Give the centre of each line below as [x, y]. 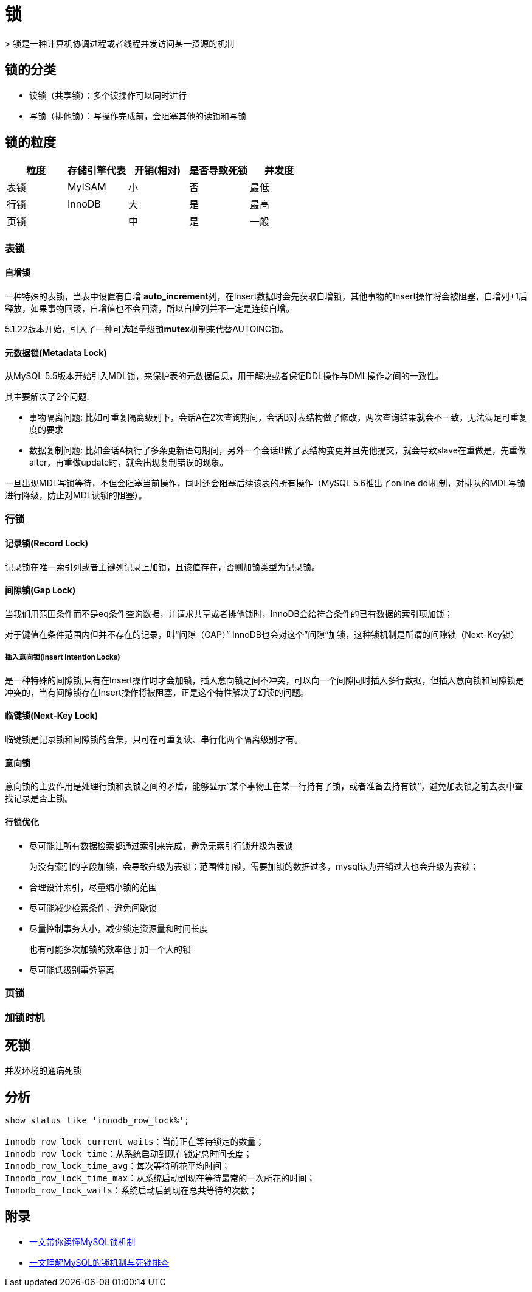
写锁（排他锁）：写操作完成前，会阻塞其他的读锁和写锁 [138, 116]
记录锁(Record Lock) [47, 543]
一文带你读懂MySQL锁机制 [82, 1241]
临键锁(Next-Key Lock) [52, 716]
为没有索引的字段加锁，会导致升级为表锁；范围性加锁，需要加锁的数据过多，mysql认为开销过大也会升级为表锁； [254, 866]
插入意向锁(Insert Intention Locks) [63, 658]
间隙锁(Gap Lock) [40, 590]
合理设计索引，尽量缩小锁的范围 [93, 887]
